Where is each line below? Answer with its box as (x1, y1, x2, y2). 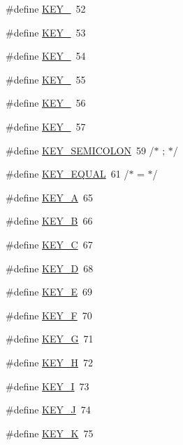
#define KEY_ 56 (6, 95, 86, 110)
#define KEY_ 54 (6, 48, 86, 63)
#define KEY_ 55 (6, 72, 86, 86)
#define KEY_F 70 (6, 307, 92, 322)
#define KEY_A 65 (6, 190, 94, 204)
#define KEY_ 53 (6, 25, 86, 39)
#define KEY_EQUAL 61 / (6, 166, 129, 181)
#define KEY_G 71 (6, 331, 94, 346)
